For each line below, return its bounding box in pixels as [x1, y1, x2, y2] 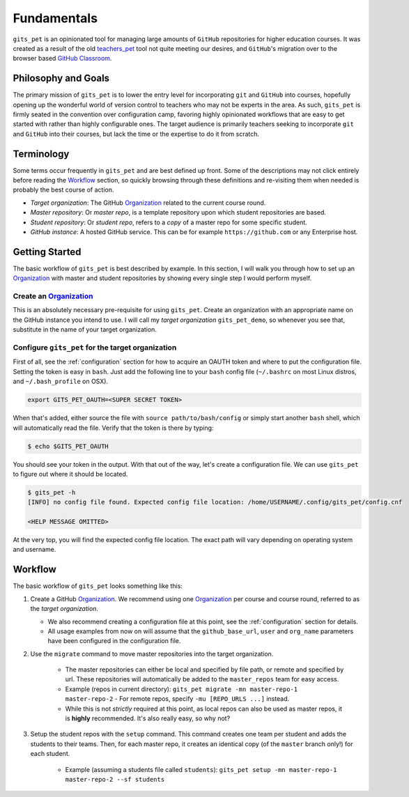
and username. [13, 545, 56, 554]
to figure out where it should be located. [13, 470, 128, 478]
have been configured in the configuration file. [47, 637, 181, 645]
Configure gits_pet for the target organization [13, 343, 177, 353]
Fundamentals [13, 10, 98, 26]
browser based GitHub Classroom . [13, 54, 112, 63]
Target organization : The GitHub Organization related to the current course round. [30, 199, 266, 207]
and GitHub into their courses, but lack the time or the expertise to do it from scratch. [13, 130, 260, 138]
